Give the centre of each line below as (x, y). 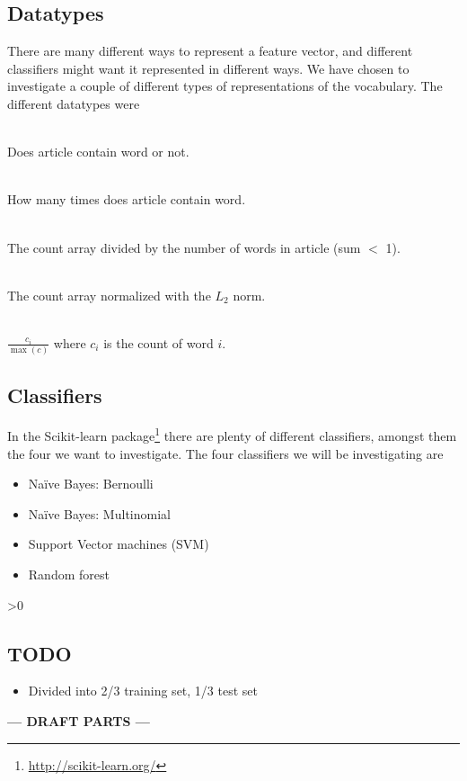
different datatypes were (74, 103)
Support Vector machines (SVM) (119, 544)
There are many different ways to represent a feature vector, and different (210, 51)
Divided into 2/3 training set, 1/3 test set (143, 691)
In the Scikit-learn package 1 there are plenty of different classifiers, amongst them (232, 435)
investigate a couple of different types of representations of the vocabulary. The (225, 86)
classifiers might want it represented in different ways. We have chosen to (208, 68)
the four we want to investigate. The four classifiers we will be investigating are (225, 453)
